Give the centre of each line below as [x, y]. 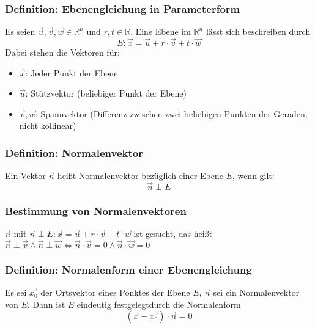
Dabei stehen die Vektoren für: [62, 52]
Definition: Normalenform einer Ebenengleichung [128, 269]
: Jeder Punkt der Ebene [72, 72]
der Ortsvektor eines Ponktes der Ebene [115, 292]
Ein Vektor [25, 176]
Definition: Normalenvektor [74, 152]
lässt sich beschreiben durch [258, 31]
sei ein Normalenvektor [256, 292]
